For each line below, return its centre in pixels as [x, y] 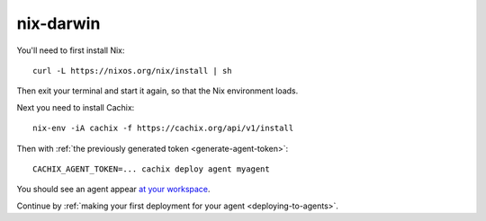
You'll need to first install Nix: [71, 50]
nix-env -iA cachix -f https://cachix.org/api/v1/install [163, 128]
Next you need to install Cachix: [76, 107]
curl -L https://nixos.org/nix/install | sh [133, 71]
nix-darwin [58, 23]
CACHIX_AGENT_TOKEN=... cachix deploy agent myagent [151, 169]
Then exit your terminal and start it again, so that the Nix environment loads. [157, 91]
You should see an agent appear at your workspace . [113, 190]
